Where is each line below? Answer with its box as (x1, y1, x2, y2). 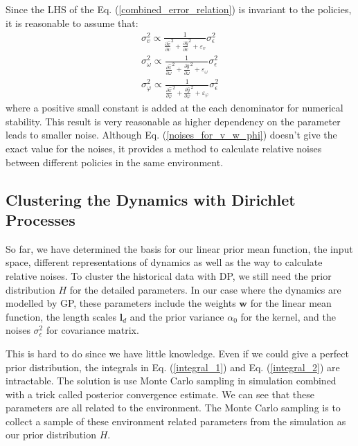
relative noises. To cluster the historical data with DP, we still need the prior (6, 268, 332, 283)
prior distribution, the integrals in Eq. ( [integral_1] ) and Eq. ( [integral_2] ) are (6, 359, 340, 374)
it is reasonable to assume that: (6, 15, 138, 30)
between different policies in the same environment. (6, 154, 224, 169)
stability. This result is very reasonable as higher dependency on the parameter (6, 114, 341, 128)
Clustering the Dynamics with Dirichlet (6, 188, 296, 210)
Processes (6, 208, 75, 230)
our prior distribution (6, 427, 96, 442)
